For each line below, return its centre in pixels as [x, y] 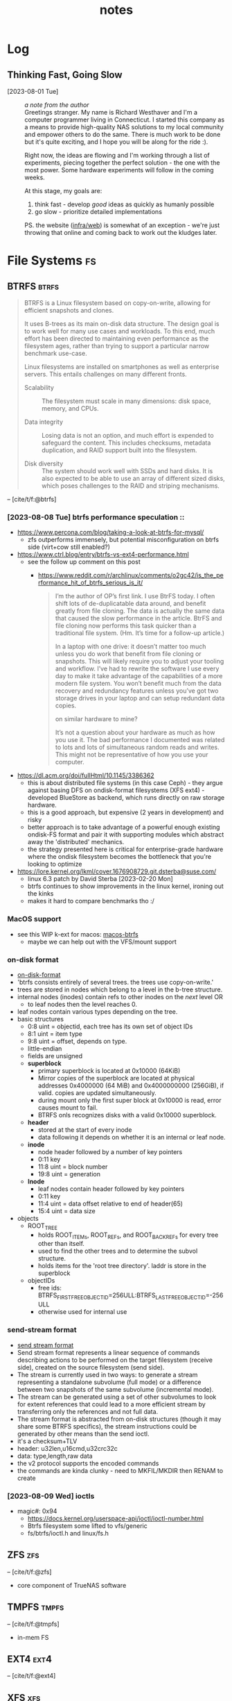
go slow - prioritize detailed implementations [98, 212]
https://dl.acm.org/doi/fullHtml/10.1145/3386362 [86, 775]
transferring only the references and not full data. [88, 1411]
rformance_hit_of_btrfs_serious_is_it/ [90, 583]
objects [28, 1218]
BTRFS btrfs [33, 286]
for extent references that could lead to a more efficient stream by [111, 1404]
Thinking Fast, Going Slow [65, 75]
